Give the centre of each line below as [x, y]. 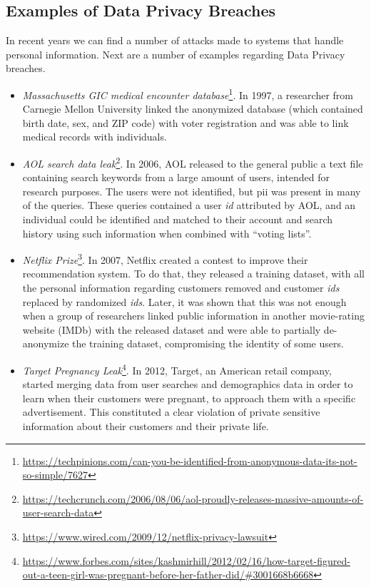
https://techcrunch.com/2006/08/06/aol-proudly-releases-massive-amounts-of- [193, 498]
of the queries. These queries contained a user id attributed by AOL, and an [189, 205]
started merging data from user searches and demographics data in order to [188, 384]
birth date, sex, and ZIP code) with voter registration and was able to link [185, 122]
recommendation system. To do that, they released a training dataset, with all [193, 274]
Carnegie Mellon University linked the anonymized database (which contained [193, 109]
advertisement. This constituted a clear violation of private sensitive [171, 412]
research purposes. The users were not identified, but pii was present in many [192, 191]
